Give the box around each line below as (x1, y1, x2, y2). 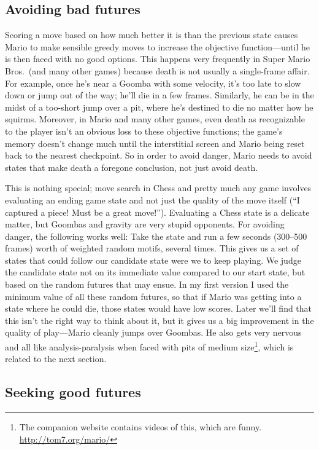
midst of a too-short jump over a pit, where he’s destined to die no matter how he (5, 100, 313, 113)
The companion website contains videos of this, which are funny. (19, 420, 262, 433)
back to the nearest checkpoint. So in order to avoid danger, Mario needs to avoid (5, 149, 312, 162)
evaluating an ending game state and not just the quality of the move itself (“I (5, 193, 300, 206)
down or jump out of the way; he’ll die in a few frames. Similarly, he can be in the (5, 89, 314, 101)
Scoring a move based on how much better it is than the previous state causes (5, 28, 298, 41)
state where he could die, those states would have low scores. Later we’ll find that (5, 302, 312, 315)
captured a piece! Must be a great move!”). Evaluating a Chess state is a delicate (5, 205, 310, 218)
